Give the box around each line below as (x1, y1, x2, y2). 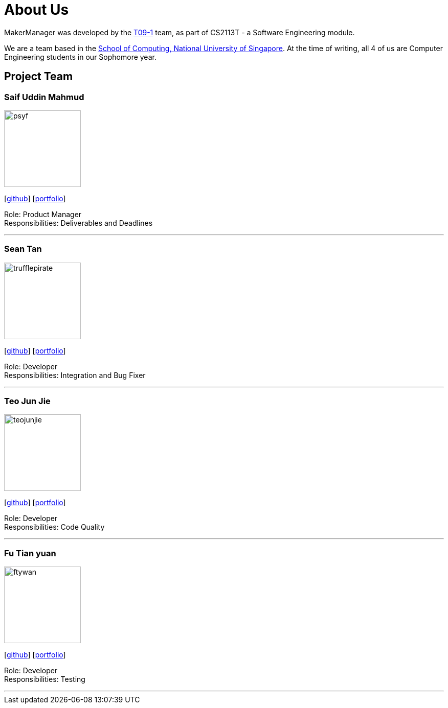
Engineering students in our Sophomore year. (4, 52, 156, 61)
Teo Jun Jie (4, 396, 51, 407)
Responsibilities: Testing (4, 675, 85, 684)
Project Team (4, 70, 73, 83)
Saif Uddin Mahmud (4, 91, 84, 102)
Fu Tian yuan (4, 548, 56, 558)
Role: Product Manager (4, 209, 82, 219)
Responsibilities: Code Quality (4, 523, 105, 532)
